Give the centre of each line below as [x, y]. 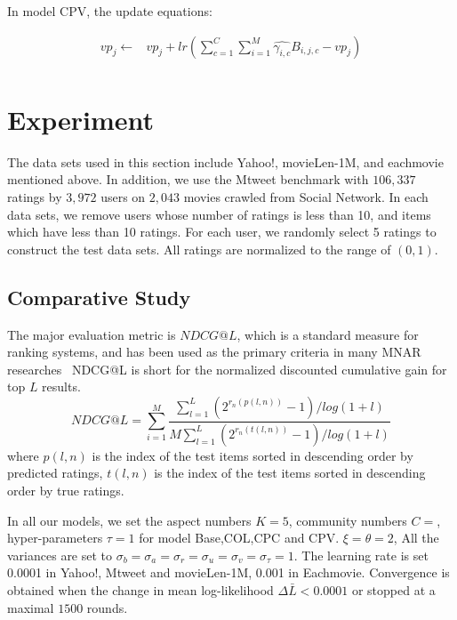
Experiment [81, 119]
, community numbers [348, 520]
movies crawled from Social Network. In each [306, 196]
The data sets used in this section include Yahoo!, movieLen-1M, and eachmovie [225, 161]
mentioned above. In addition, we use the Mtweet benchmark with [188, 179]
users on [123, 196]
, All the [416, 538]
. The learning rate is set [361, 555]
